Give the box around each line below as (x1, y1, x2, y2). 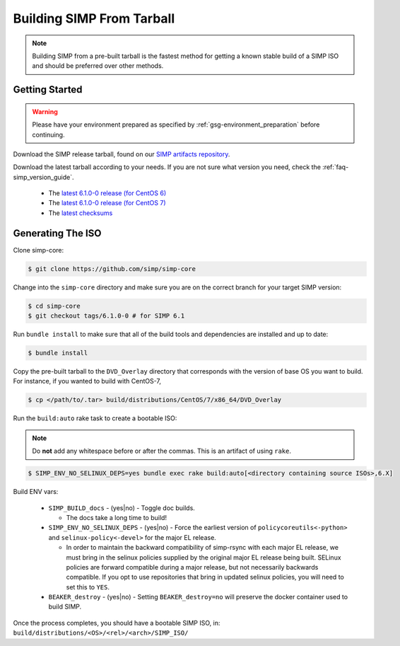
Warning (32, 107, 58, 116)
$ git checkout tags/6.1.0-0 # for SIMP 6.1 (28, 312, 185, 320)
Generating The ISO (13, 227, 102, 239)
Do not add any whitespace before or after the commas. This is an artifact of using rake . (32, 446, 292, 456)
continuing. (32, 130, 65, 139)
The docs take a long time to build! (66, 513, 167, 521)
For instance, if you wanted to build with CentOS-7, (13, 377, 162, 386)
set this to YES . (66, 582, 110, 591)
